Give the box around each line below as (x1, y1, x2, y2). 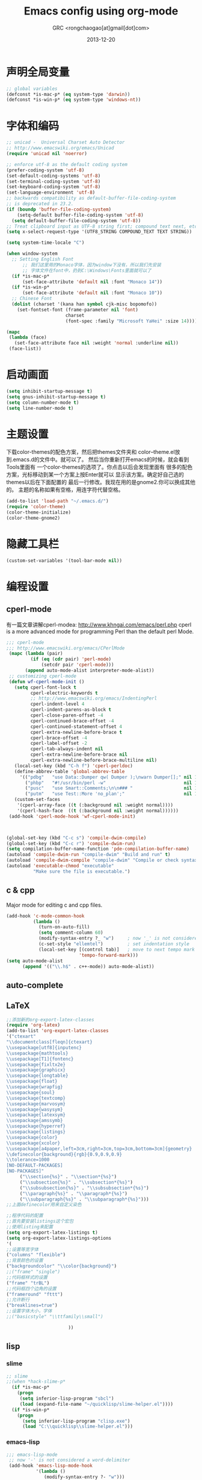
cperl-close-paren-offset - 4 (30, 712, 103, 719)
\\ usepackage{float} (6, 1079, 58, 1085)
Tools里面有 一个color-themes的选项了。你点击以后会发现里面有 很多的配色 (6, 464, 193, 471)
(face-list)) (8, 346, 42, 352)
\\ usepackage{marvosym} (6, 1100, 66, 1107)
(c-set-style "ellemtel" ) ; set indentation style (38, 941, 189, 947)
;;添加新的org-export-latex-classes (6, 1016, 94, 1022)
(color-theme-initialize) (6, 509, 71, 515)
